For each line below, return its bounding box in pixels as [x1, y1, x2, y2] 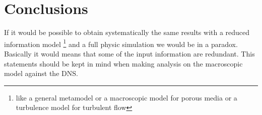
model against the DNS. [4, 68, 78, 78]
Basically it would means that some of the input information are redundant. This [4, 48, 255, 58]
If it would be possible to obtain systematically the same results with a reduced [4, 27, 250, 37]
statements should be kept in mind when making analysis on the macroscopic [4, 58, 243, 68]
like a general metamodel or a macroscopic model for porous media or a [16, 92, 237, 102]
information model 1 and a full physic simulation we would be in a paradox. [4, 37, 238, 49]
